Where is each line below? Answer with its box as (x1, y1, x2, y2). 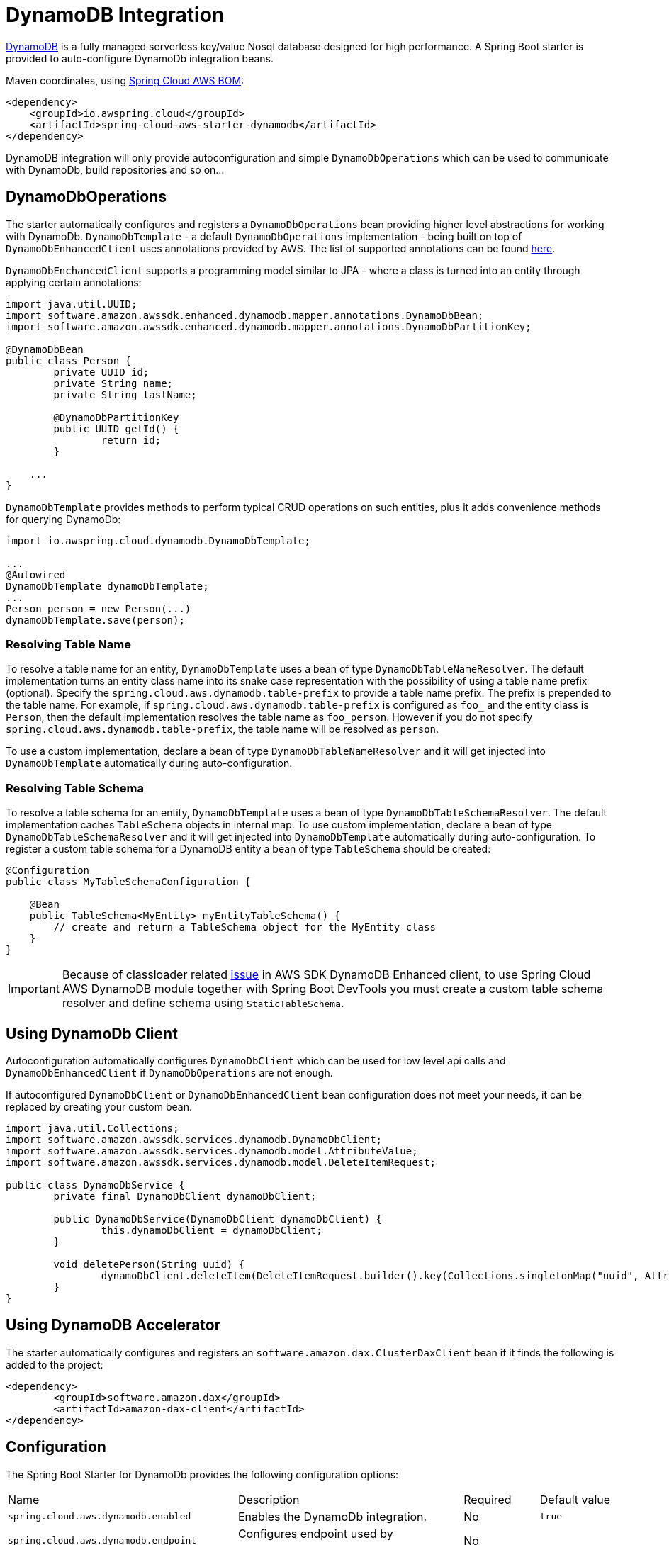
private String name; (53, 377, 174, 389)
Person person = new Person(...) (6, 602, 191, 614)
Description (237, 1492, 300, 1507)
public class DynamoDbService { (6, 1179, 185, 1191)
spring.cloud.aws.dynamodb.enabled (8, 1511, 191, 1522)
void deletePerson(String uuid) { (53, 1258, 245, 1270)
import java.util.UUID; (6, 298, 137, 310)
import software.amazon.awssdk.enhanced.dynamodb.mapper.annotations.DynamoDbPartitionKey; (6, 320, 532, 332)
